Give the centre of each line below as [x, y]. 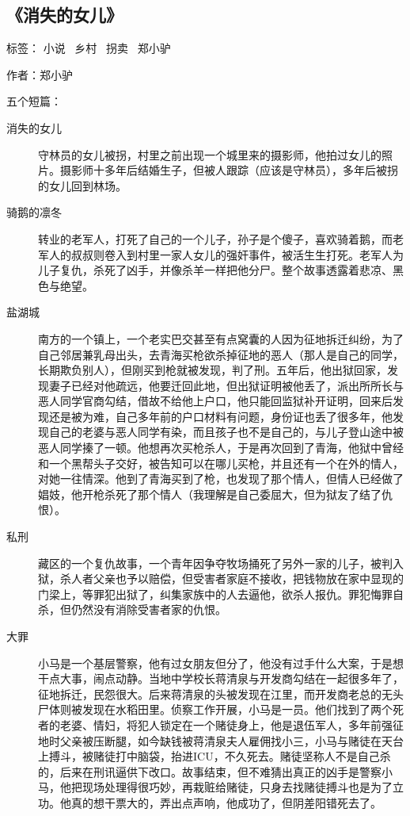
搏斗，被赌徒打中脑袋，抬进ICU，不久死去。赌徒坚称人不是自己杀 [220, 756]
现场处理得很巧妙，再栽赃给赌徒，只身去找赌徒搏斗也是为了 [237, 787]
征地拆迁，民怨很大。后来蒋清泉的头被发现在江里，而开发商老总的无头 [221, 693]
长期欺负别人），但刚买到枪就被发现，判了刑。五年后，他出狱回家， [213, 370]
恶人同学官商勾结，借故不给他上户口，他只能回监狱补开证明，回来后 [215, 401]
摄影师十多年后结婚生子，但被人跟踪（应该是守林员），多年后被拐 [229, 170]
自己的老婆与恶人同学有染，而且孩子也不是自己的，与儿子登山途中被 [226, 432]
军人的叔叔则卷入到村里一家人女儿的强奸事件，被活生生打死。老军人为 [221, 254]
